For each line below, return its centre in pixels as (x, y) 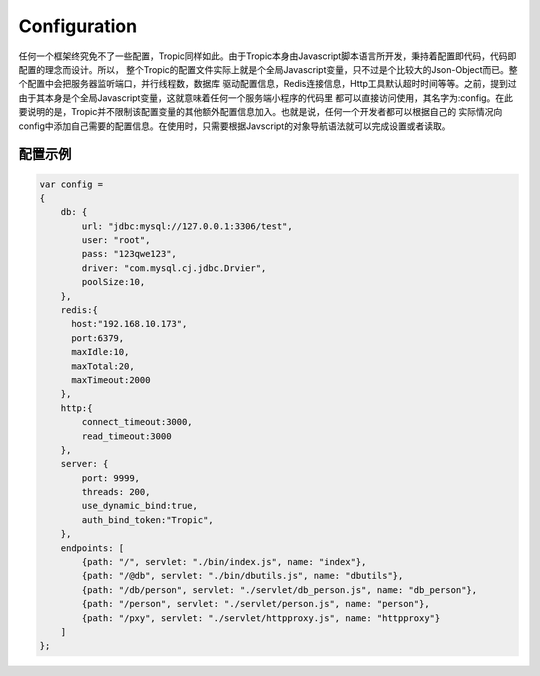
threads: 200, (116, 492)
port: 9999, (110, 478)
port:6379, (98, 338)
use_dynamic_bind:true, (140, 506)
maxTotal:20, (103, 366)
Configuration (78, 26)
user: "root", (116, 240)
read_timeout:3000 (126, 436)
